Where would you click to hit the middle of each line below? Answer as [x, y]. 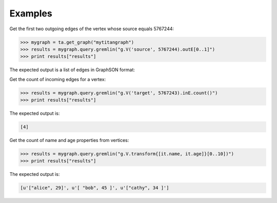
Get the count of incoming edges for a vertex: [58, 79]
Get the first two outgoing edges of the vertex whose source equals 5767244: [92, 29]
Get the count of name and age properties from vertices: [69, 140]
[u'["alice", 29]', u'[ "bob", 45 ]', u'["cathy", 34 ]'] [95, 188]
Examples [31, 13]
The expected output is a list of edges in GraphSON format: [72, 70]
